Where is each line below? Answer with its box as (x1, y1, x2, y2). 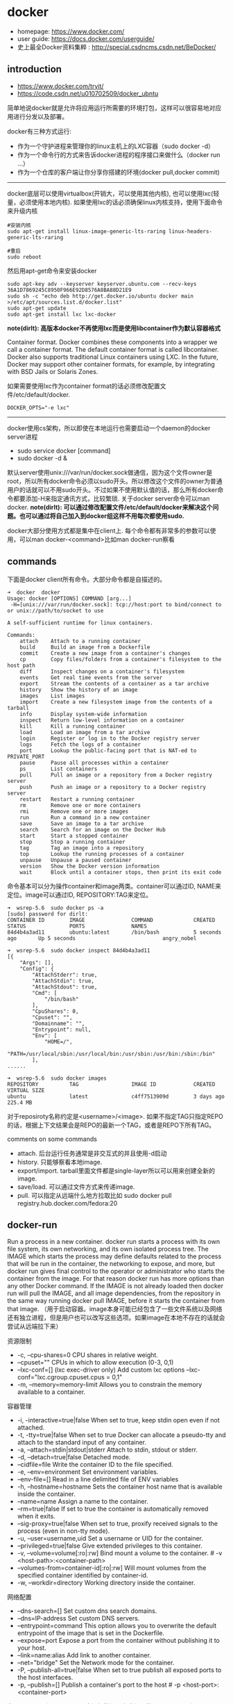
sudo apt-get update (7, 305, 67, 311)
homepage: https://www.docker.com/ (17, 27, 125, 35)
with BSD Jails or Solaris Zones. (7, 367, 98, 375)
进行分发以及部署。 (12, 112, 68, 120)
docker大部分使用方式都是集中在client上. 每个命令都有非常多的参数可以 (7, 526, 210, 535)
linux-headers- (169, 227, 213, 235)
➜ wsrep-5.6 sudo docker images (7, 1075, 107, 1082)
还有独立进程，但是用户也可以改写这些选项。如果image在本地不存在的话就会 (7, 1313, 225, 1322)
